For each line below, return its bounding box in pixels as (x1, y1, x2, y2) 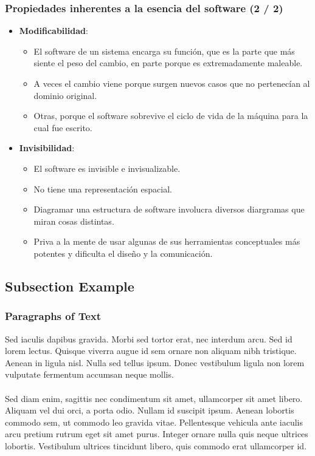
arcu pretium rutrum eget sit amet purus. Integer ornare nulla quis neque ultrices (5, 427, 308, 440)
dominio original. (33, 89, 97, 101)
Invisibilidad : (19, 141, 75, 154)
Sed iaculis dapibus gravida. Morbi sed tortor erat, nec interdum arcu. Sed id (5, 332, 292, 345)
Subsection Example (5, 276, 134, 295)
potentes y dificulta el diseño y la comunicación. (33, 247, 213, 259)
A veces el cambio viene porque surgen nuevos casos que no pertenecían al (33, 77, 310, 89)
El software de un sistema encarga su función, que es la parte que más (33, 44, 295, 57)
